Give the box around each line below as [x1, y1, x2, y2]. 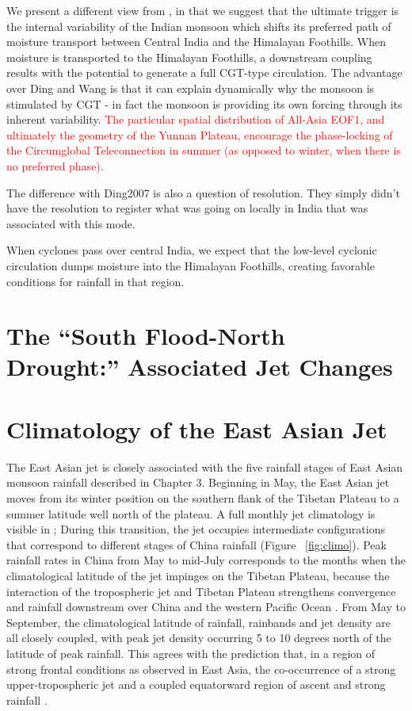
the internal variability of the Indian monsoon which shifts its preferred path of [6, 17, 391, 34]
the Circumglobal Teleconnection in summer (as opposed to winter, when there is [6, 142, 401, 159]
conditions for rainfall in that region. [6, 273, 185, 289]
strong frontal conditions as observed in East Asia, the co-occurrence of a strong [6, 660, 396, 677]
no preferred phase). [6, 157, 104, 174]
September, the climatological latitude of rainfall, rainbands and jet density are [6, 614, 391, 630]
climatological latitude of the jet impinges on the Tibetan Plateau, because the [6, 567, 390, 583]
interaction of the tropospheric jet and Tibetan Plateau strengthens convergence [6, 583, 396, 599]
